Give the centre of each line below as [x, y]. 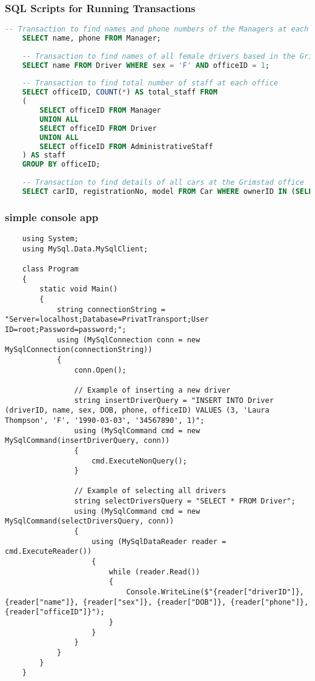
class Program [50, 269]
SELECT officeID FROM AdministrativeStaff [126, 146]
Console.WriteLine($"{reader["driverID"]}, [215, 592]
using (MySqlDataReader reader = [159, 541]
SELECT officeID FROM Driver [98, 128]
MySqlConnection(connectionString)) [79, 350]
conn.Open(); [100, 370]
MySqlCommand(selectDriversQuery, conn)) [90, 521]
